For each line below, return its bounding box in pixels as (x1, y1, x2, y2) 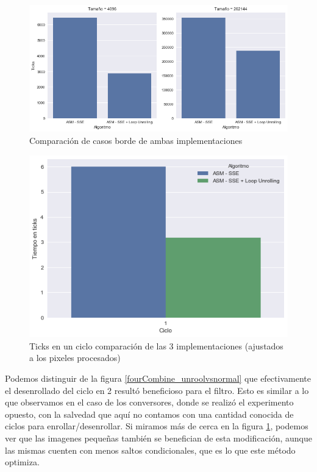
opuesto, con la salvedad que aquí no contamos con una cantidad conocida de (5, 407, 294, 420)
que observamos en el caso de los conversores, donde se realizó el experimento (5, 396, 294, 409)
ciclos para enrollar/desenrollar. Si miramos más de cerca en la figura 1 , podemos (5, 420, 308, 432)
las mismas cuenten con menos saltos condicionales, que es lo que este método (5, 443, 296, 456)
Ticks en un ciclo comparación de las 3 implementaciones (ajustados (29, 339, 283, 352)
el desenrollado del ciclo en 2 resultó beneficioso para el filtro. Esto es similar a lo (5, 384, 309, 396)
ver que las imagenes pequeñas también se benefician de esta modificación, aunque (5, 431, 312, 444)
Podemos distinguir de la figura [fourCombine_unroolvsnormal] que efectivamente (5, 372, 311, 384)
